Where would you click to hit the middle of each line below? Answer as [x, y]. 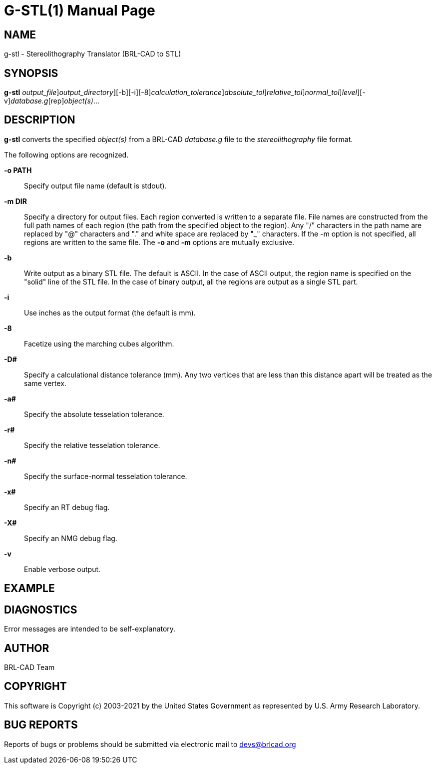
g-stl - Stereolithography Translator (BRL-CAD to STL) [93, 54]
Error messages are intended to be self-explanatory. [90, 629]
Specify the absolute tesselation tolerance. [94, 414]
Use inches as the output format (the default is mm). [110, 312]
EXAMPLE [29, 588]
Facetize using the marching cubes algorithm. [99, 343]
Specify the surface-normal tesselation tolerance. [106, 476]
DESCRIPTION [40, 120]
